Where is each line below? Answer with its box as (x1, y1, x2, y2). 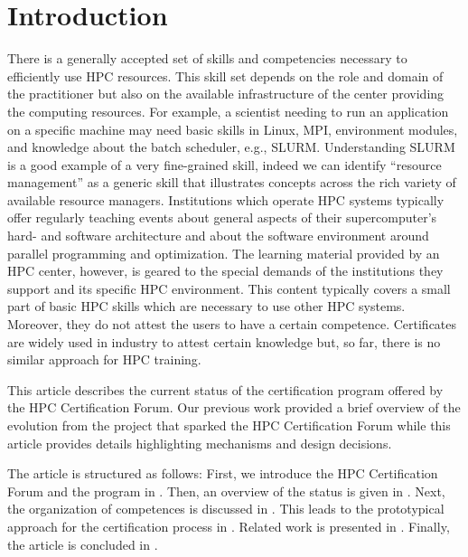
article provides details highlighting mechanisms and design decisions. (7, 433, 392, 452)
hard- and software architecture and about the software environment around (7, 226, 429, 245)
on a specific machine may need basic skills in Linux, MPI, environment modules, (7, 119, 458, 138)
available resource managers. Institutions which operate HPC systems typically (7, 190, 445, 209)
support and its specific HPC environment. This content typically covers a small (7, 278, 451, 297)
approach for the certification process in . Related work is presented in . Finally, (7, 516, 450, 535)
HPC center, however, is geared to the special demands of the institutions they (7, 261, 444, 280)
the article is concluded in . (7, 534, 158, 553)
